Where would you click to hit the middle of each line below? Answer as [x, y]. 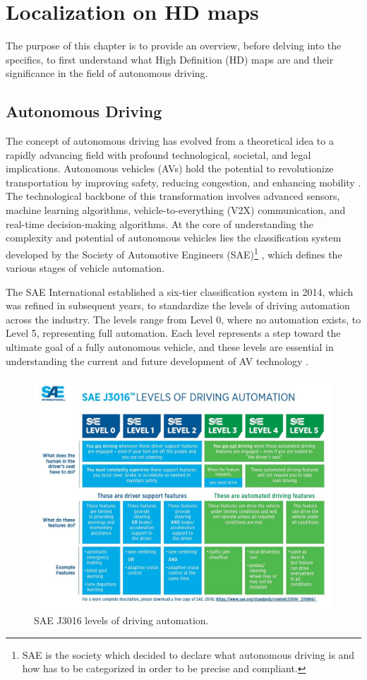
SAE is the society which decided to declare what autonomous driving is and [188, 654]
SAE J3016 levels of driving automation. [121, 620]
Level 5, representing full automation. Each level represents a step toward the [173, 333]
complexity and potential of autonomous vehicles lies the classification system [174, 238]
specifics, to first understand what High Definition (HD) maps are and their [170, 59]
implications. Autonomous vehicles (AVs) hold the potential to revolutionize [170, 168]
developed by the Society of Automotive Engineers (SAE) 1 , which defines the [174, 253]
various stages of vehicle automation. [85, 268]
